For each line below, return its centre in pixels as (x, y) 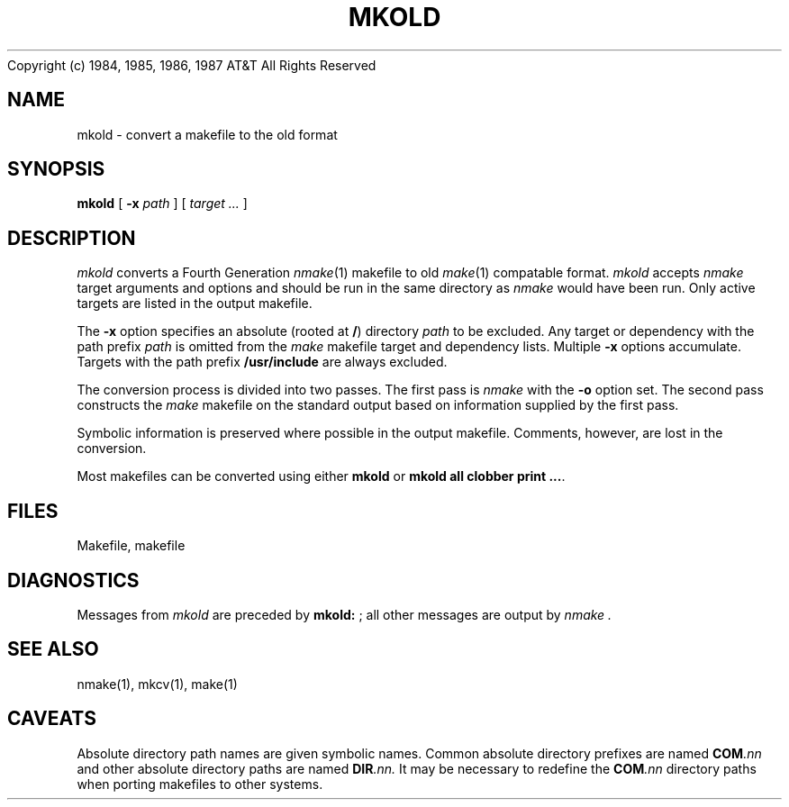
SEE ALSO (53, 649)
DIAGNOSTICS (73, 580)
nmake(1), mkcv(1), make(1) (157, 684)
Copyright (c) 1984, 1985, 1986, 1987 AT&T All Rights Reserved (192, 65)
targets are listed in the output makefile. (195, 304)
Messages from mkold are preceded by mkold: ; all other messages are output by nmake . (345, 614)
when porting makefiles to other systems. (200, 784)
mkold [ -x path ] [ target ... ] (162, 204)
